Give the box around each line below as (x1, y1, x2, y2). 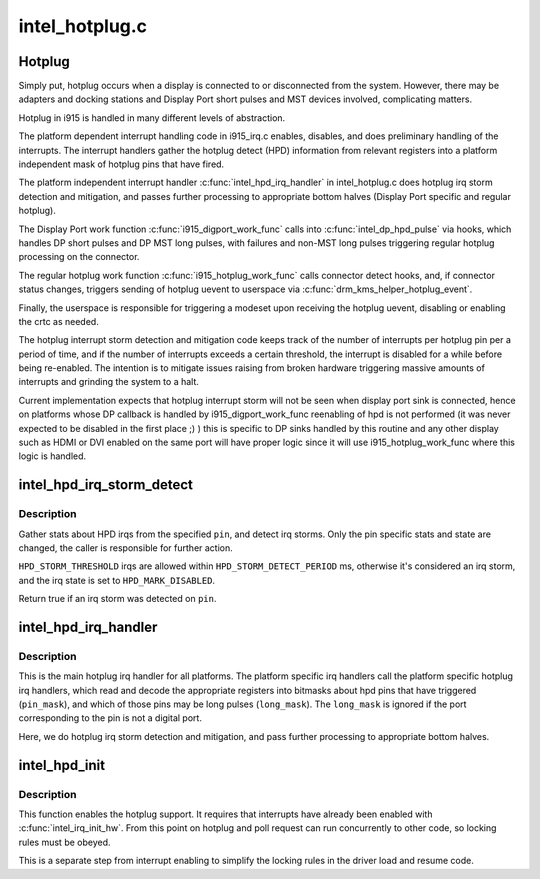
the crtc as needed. (18, 315, 99, 327)
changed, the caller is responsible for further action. (18, 541, 234, 554)
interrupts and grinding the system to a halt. (18, 376, 200, 388)
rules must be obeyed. (18, 836, 111, 848)
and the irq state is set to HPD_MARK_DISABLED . (18, 574, 215, 586)
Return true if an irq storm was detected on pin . (18, 593, 217, 605)
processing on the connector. (18, 251, 140, 263)
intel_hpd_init (18, 756, 105, 774)
